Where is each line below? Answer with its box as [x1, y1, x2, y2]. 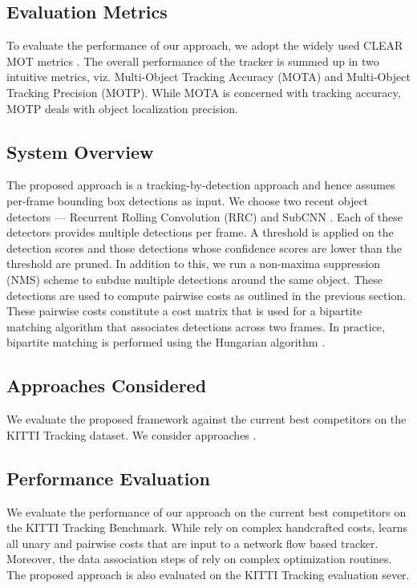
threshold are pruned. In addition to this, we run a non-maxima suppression [6, 255, 381, 272]
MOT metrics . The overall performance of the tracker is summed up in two [6, 52, 379, 69]
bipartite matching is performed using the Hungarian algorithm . [6, 334, 326, 351]
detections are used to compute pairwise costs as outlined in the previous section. [6, 286, 407, 303]
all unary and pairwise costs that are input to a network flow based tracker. [6, 534, 379, 551]
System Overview [6, 139, 154, 164]
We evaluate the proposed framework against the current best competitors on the [6, 411, 407, 428]
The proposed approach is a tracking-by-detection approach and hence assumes [6, 176, 395, 193]
